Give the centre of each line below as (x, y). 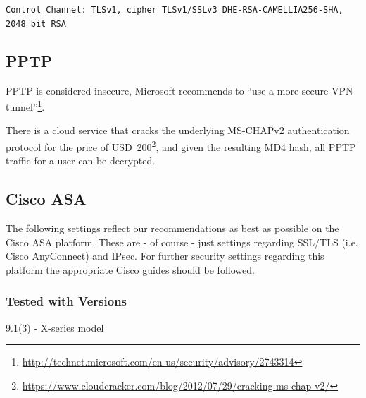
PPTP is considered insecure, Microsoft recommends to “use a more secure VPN (179, 90)
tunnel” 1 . (25, 105)
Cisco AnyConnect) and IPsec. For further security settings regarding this (165, 256)
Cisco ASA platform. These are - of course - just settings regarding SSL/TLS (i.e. (182, 242)
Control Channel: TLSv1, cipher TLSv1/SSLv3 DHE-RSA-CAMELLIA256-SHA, (175, 10)
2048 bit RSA (36, 24)
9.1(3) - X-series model (55, 327)
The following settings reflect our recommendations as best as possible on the (172, 228)
